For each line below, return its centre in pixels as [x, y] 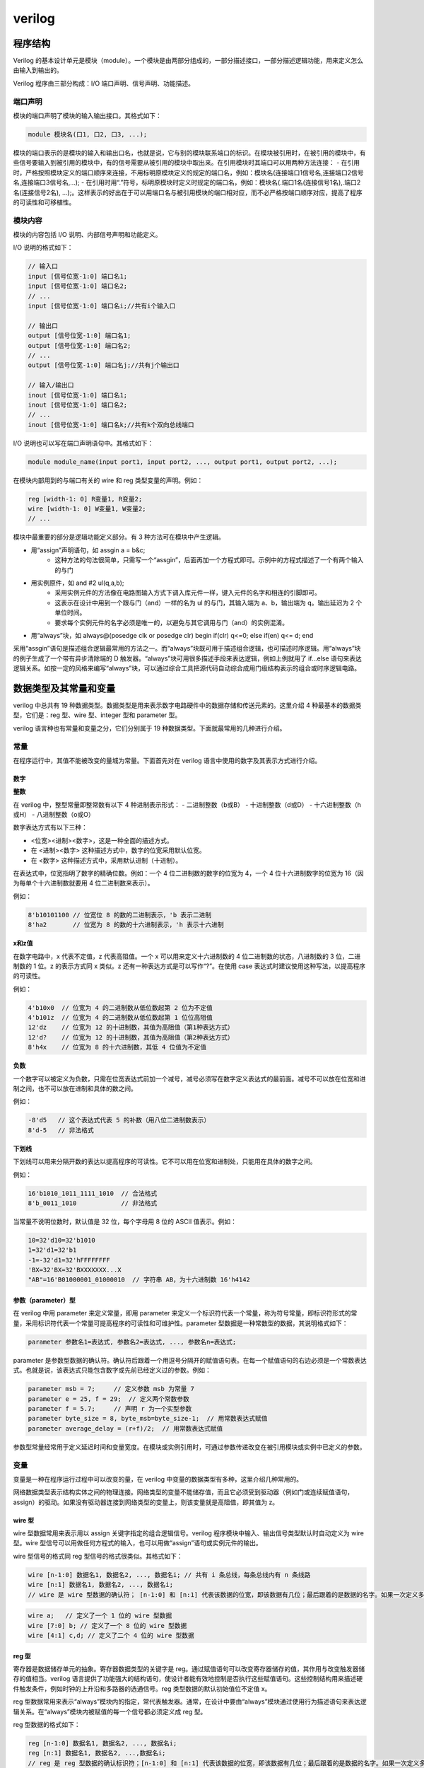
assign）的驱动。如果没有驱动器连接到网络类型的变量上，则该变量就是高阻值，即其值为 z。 [146, 1502]
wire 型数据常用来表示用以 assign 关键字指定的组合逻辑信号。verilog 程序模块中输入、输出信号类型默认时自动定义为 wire [188, 1533]
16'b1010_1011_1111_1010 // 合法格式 [93, 1193]
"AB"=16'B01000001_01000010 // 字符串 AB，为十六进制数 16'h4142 [139, 1280]
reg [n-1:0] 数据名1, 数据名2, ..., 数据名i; [102, 1743]
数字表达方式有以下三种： [50, 827]
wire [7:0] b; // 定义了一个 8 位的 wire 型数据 [107, 1625]
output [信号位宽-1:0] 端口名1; [79, 336]
